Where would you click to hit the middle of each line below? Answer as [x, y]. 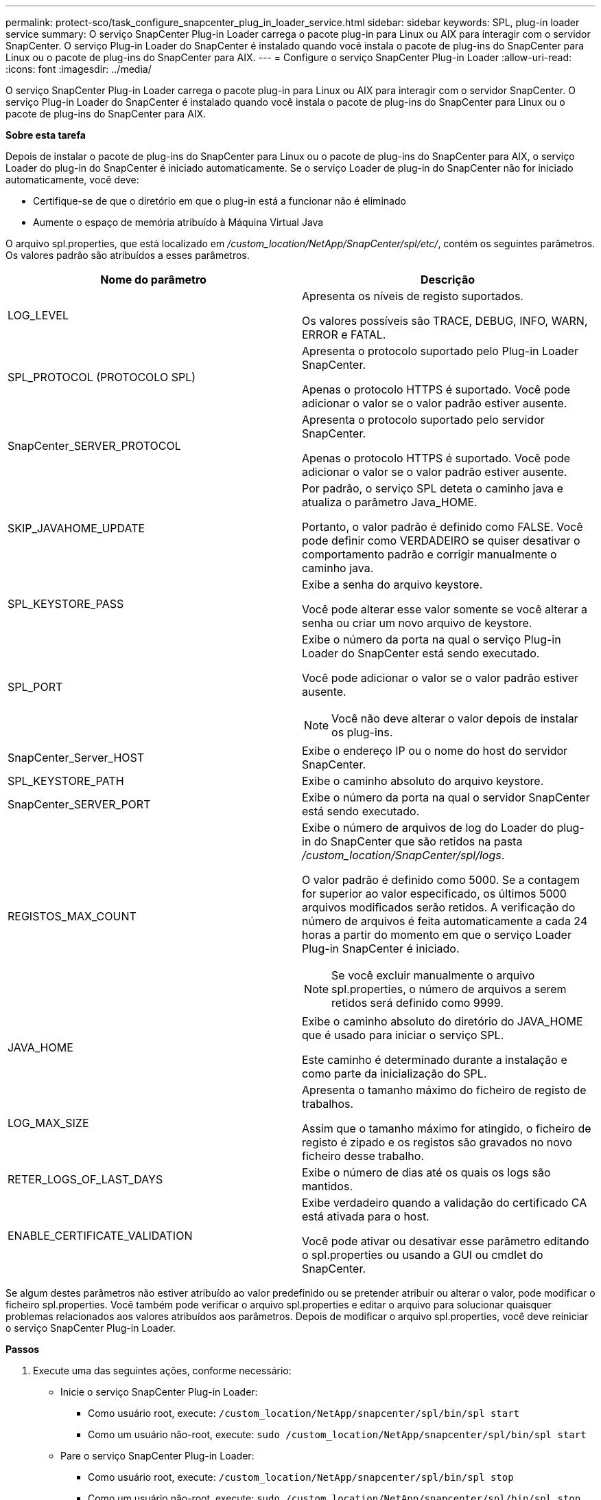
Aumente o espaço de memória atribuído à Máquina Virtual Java [178, 222]
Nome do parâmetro [153, 280]
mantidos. [328, 1186]
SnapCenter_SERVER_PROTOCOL [94, 446]
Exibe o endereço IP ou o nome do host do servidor [435, 751]
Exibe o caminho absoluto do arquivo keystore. [423, 781]
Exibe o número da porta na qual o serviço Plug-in [432, 639]
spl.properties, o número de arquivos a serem [449, 989]
